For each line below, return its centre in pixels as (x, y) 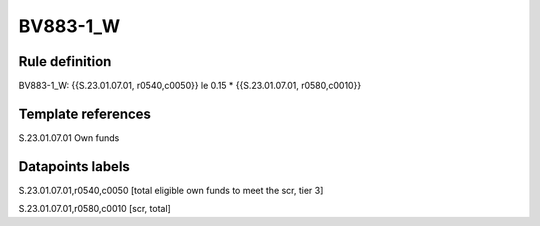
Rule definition (65, 61)
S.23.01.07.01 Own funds (69, 137)
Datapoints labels (74, 166)
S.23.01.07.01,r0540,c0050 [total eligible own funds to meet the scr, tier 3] (171, 190)
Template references (85, 113)
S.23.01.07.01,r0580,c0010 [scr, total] (95, 209)
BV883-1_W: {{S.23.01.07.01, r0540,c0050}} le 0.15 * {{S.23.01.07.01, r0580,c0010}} (190, 86)
